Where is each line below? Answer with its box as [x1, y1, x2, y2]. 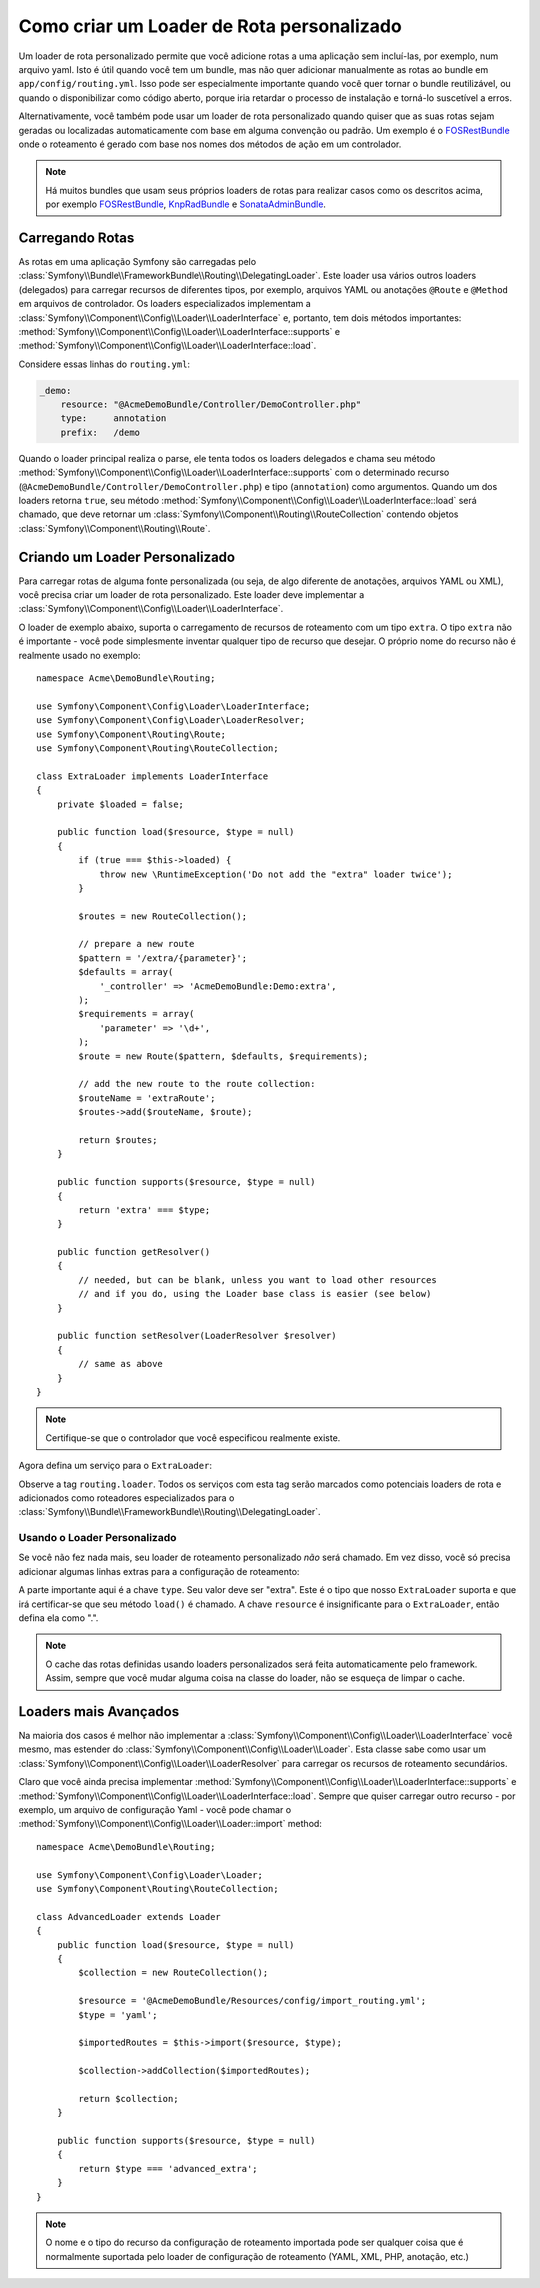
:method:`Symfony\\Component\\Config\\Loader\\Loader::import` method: [18, 1818, 322, 1830]
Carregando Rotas [18, 229, 135, 246]
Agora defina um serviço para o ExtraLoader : [18, 1460, 212, 1472]
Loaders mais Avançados [18, 1703, 180, 1720]
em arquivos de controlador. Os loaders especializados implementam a [18, 298, 312, 310]
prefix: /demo [60, 426, 140, 438]
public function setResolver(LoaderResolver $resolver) [56, 1330, 337, 1342]
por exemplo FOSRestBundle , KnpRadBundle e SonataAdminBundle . [45, 198, 327, 210]
